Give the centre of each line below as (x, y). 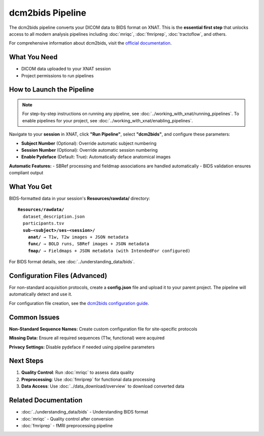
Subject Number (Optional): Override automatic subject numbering (89, 143)
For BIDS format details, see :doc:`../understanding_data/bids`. (72, 262)
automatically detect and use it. (41, 294)
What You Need (33, 57)
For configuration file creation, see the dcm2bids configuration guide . (79, 303)
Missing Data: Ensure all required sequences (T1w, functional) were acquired (87, 338)
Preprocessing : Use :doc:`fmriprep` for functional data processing (88, 379)
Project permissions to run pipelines (57, 75)
